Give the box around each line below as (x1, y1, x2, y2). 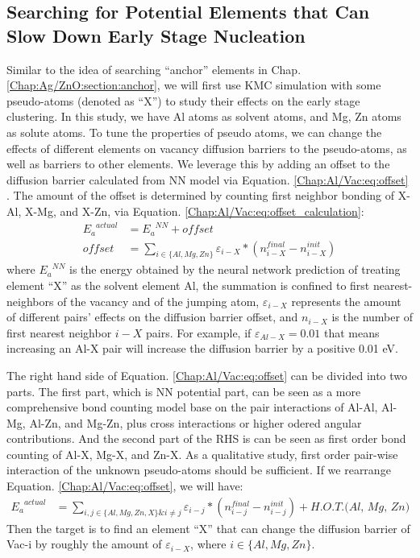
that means (324, 324, 380, 341)
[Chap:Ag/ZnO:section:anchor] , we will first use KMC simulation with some (6, 76, 381, 93)
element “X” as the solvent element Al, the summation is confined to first (6, 276, 370, 293)
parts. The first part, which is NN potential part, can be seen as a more (6, 382, 361, 399)
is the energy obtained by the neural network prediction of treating (69, 261, 401, 278)
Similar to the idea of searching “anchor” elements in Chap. (6, 60, 301, 77)
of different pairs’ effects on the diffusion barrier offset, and (6, 308, 298, 325)
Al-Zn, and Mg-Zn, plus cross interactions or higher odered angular (29, 414, 362, 431)
